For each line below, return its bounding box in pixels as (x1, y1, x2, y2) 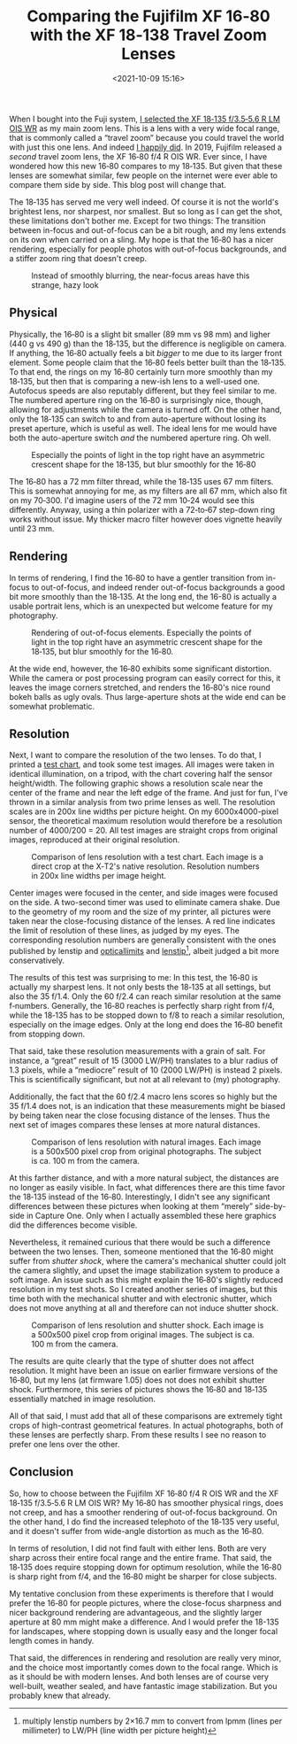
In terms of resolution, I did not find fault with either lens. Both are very (9, 1543, 267, 1554)
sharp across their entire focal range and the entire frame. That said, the (9, 1552, 272, 1562)
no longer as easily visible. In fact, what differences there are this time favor (9, 1182, 286, 1193)
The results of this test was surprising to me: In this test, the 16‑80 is (9, 973, 258, 983)
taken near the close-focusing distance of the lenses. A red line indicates (9, 916, 276, 926)
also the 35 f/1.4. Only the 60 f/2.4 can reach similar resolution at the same (9, 991, 281, 1002)
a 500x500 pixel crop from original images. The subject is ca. (31, 1329, 255, 1340)
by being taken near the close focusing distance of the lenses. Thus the (9, 1110, 270, 1121)
